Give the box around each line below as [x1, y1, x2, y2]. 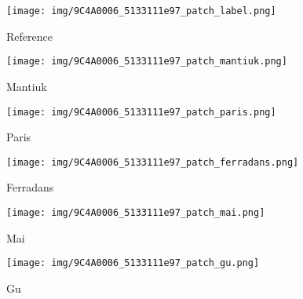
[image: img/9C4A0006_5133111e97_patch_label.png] [6, 5, 276, 16]
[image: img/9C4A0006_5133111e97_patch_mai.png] [6, 207, 265, 218]
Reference [6, 27, 53, 44]
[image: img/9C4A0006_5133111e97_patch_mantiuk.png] [6, 56, 287, 67]
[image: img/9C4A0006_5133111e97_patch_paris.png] [6, 106, 276, 118]
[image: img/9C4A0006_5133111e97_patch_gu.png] [6, 257, 260, 269]
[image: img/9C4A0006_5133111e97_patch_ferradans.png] [6, 156, 299, 168]
